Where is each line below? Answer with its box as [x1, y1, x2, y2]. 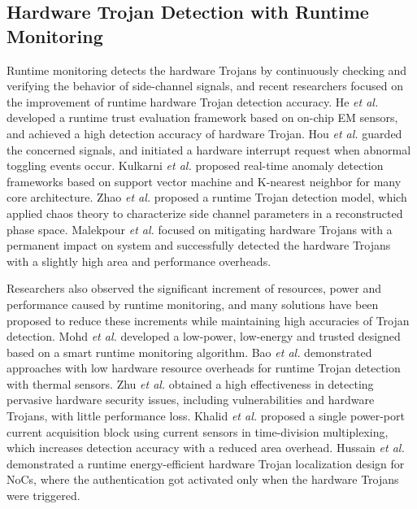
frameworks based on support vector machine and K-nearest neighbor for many [7, 172, 402, 189]
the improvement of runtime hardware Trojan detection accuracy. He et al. [7, 93, 379, 110]
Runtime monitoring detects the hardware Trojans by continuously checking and [7, 61, 407, 78]
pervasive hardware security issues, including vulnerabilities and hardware [7, 391, 375, 408]
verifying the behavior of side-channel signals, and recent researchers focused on [7, 77, 403, 94]
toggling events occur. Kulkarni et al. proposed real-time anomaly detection [7, 157, 384, 174]
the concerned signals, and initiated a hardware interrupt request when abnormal [7, 141, 411, 158]
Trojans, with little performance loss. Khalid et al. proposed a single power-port [7, 407, 405, 424]
